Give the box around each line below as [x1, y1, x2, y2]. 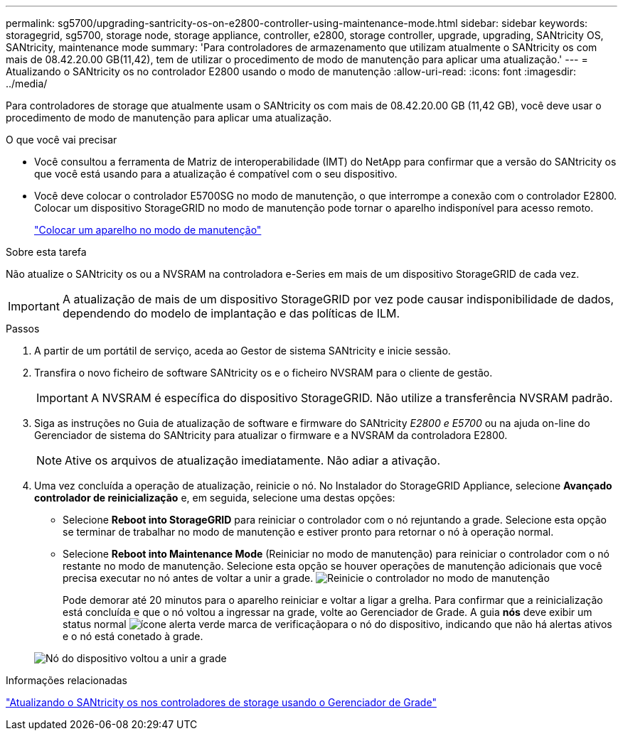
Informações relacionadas [6, 674, 127, 686]
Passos [6, 323, 40, 335]
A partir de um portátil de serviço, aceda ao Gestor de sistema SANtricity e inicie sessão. [34, 345, 451, 357]
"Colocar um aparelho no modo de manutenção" [34, 224, 262, 236]
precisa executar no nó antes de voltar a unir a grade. [63, 572, 314, 584]
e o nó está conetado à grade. [63, 630, 203, 642]
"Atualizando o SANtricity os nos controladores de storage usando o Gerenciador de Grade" [6, 696, 437, 708]
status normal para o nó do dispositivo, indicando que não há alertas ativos [63, 618, 612, 630]
